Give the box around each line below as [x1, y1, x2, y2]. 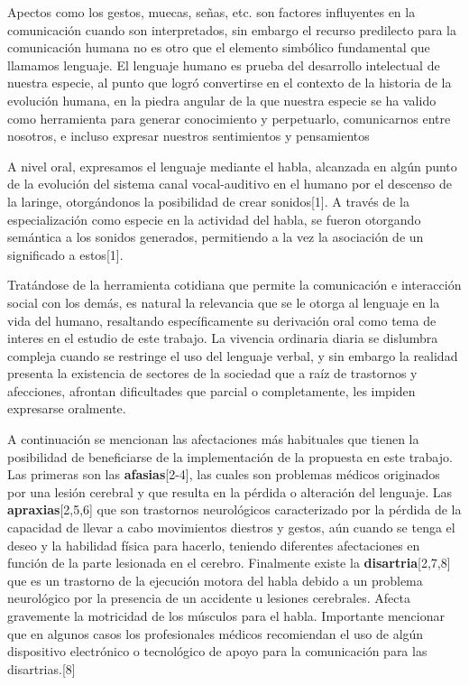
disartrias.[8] [7, 659, 76, 678]
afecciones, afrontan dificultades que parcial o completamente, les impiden [7, 381, 416, 400]
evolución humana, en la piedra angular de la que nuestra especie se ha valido [7, 90, 437, 109]
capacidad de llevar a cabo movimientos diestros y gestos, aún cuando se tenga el [7, 518, 455, 537]
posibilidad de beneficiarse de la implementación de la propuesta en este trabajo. [7, 447, 453, 466]
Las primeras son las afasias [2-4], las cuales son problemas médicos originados [7, 465, 440, 484]
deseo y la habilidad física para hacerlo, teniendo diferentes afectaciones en [7, 535, 420, 554]
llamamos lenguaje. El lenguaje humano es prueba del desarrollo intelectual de [7, 55, 440, 74]
